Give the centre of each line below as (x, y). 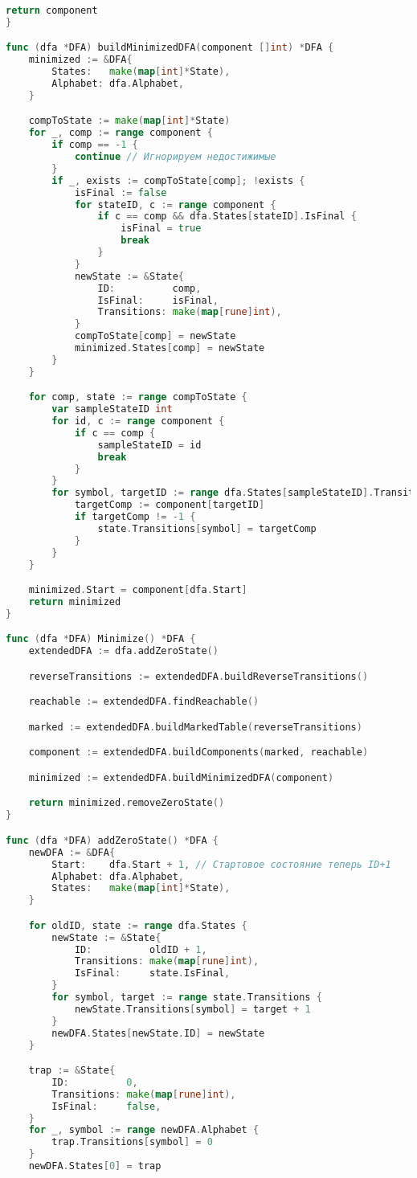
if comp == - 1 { (95, 145)
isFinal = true (161, 229)
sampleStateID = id (149, 445)
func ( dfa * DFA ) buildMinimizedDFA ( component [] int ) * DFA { (170, 48)
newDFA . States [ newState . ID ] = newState (158, 1033)
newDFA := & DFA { (72, 852)
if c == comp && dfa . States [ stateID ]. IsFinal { (227, 217)
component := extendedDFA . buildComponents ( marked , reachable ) (198, 753)
